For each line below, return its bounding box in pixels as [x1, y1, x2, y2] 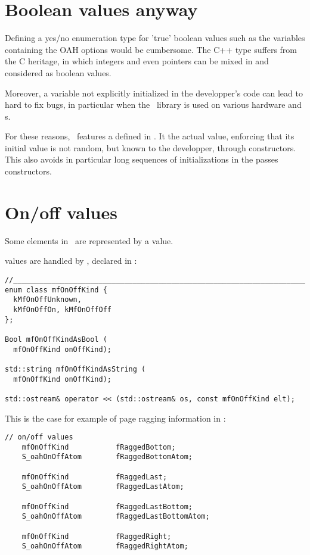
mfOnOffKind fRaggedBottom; [21, 442, 176, 451]
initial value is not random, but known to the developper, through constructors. [5, 141, 296, 154]
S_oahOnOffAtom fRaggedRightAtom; [21, 542, 188, 551]
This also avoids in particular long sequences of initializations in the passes [5, 153, 278, 166]
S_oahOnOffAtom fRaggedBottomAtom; [21, 453, 193, 462]
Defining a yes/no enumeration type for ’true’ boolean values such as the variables [5, 32, 305, 44]
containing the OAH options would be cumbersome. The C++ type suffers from [5, 43, 297, 55]
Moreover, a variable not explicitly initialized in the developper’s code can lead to [5, 86, 303, 99]
